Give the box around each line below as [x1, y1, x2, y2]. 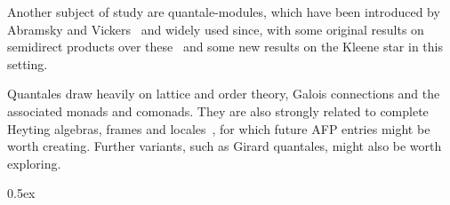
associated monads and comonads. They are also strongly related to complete [7, 101, 429, 120]
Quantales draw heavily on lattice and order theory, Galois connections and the [7, 84, 440, 103]
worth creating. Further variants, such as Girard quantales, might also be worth [7, 137, 442, 155]
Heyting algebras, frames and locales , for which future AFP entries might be [7, 119, 430, 138]
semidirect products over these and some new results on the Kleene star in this [7, 37, 443, 56]
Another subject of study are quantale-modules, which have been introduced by [7, 3, 440, 20]
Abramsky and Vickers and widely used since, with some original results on [7, 20, 424, 38]
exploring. [7, 154, 61, 172]
